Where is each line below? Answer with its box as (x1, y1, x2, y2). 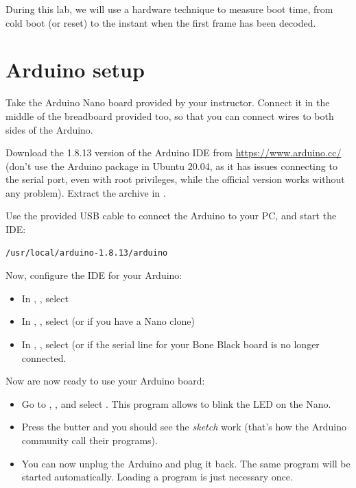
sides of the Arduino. (5, 122, 93, 136)
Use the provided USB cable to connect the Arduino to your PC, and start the (5, 208, 337, 223)
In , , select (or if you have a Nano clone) (21, 314, 195, 328)
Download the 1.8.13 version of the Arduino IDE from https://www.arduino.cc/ (5, 145, 342, 160)
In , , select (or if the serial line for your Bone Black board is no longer (21, 337, 320, 352)
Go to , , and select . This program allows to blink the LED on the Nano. (21, 396, 331, 411)
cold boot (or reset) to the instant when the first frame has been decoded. (5, 15, 316, 29)
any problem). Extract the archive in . (5, 185, 166, 199)
